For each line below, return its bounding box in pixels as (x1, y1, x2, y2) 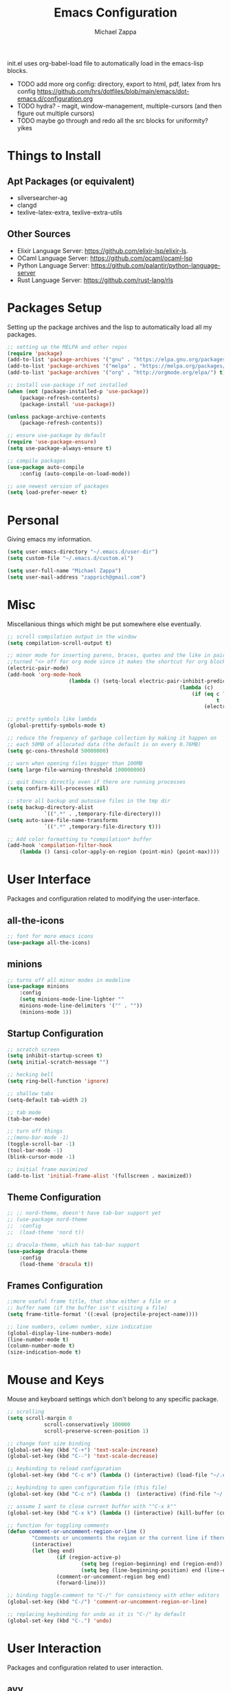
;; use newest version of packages (7, 483, 109, 490)
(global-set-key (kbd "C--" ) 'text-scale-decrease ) (7, 1453, 158, 1460)
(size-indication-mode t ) (7, 1349, 81, 1356)
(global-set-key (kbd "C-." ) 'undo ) (7, 1617, 112, 1624)
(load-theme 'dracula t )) (19, 1261, 94, 1268)
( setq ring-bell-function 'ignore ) (7, 1078, 109, 1085)
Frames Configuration (7, 1279, 103, 1291)
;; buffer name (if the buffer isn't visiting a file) (7, 1305, 168, 1312)
